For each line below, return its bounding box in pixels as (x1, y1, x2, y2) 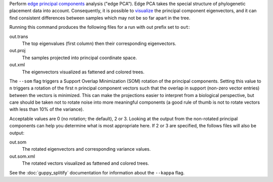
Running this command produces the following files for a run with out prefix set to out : (9, 24, 190, 30)
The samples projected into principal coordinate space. (22, 55, 138, 61)
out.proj (9, 48, 26, 54)
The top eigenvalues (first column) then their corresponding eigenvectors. (22, 40, 176, 47)
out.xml (9, 62, 25, 68)
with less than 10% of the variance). (9, 106, 84, 112)
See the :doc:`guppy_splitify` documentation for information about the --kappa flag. (9, 169, 185, 175)
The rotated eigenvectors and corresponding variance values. (22, 146, 151, 152)
